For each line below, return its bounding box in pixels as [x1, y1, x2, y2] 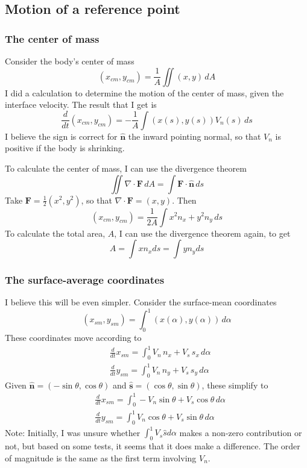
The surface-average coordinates [5, 272, 165, 287]
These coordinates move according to [5, 331, 142, 344]
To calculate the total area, [5, 226, 106, 239]
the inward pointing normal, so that [128, 129, 261, 142]
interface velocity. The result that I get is [5, 98, 157, 111]
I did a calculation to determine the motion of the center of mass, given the [5, 86, 284, 99]
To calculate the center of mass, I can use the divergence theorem [5, 161, 247, 174]
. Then [172, 193, 197, 206]
